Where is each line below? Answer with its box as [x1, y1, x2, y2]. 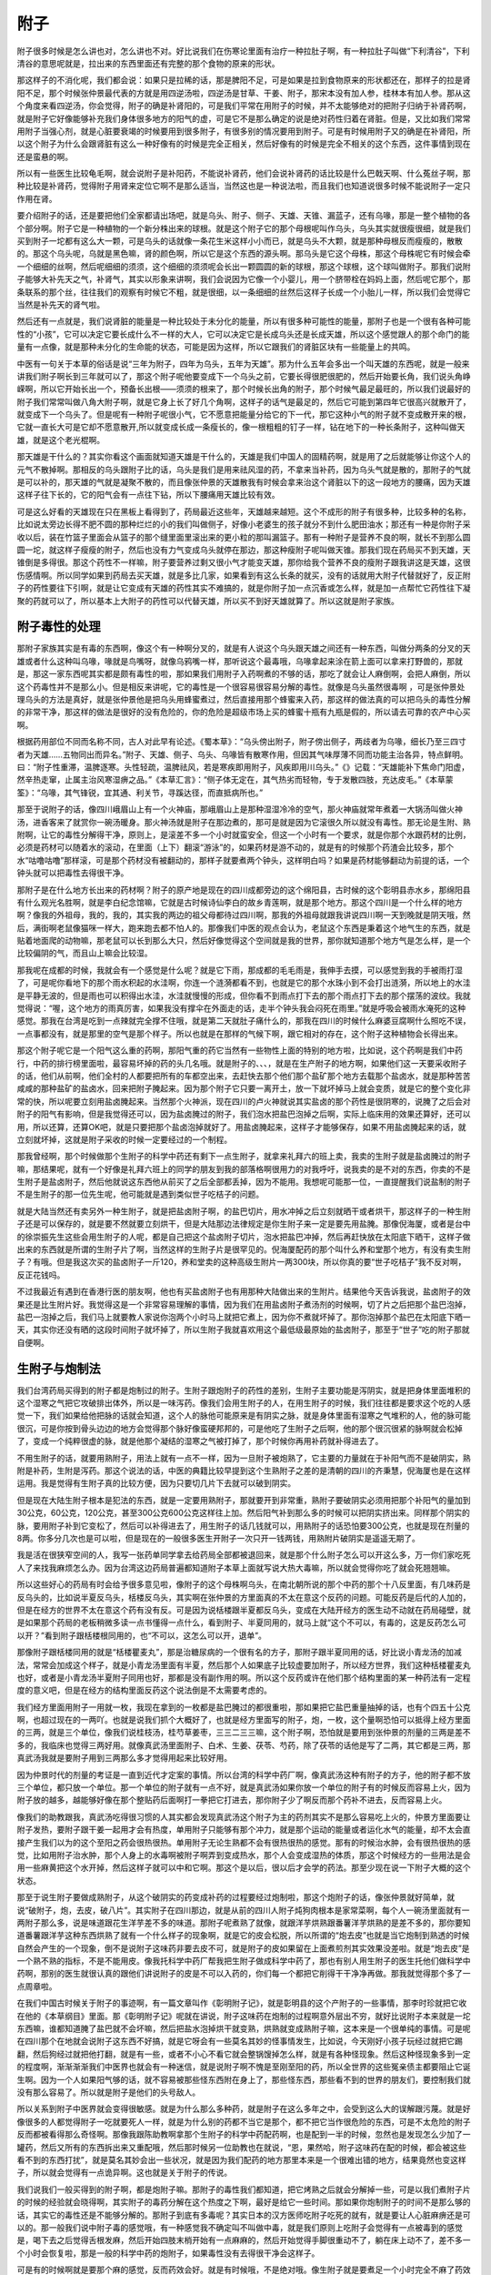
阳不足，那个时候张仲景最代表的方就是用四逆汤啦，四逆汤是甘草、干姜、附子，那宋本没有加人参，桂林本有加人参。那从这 [16, 87, 471, 98]
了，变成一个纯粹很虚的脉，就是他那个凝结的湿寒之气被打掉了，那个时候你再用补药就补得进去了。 [16, 1436, 384, 1447]
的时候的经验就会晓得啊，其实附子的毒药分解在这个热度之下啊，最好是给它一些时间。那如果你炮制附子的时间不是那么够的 [16, 2197, 471, 2208]
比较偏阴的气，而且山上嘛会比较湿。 [16, 947, 153, 959]
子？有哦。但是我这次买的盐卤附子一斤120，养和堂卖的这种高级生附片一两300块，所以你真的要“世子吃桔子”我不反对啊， [16, 1257, 466, 1268]
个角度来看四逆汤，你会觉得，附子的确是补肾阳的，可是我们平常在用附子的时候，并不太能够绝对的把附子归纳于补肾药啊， [16, 100, 471, 111]
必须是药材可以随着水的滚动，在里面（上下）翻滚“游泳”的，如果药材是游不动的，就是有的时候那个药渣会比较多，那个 [16, 842, 455, 853]
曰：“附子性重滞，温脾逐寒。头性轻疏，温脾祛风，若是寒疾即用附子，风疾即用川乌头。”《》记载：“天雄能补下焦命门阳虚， [16, 761, 470, 773]
